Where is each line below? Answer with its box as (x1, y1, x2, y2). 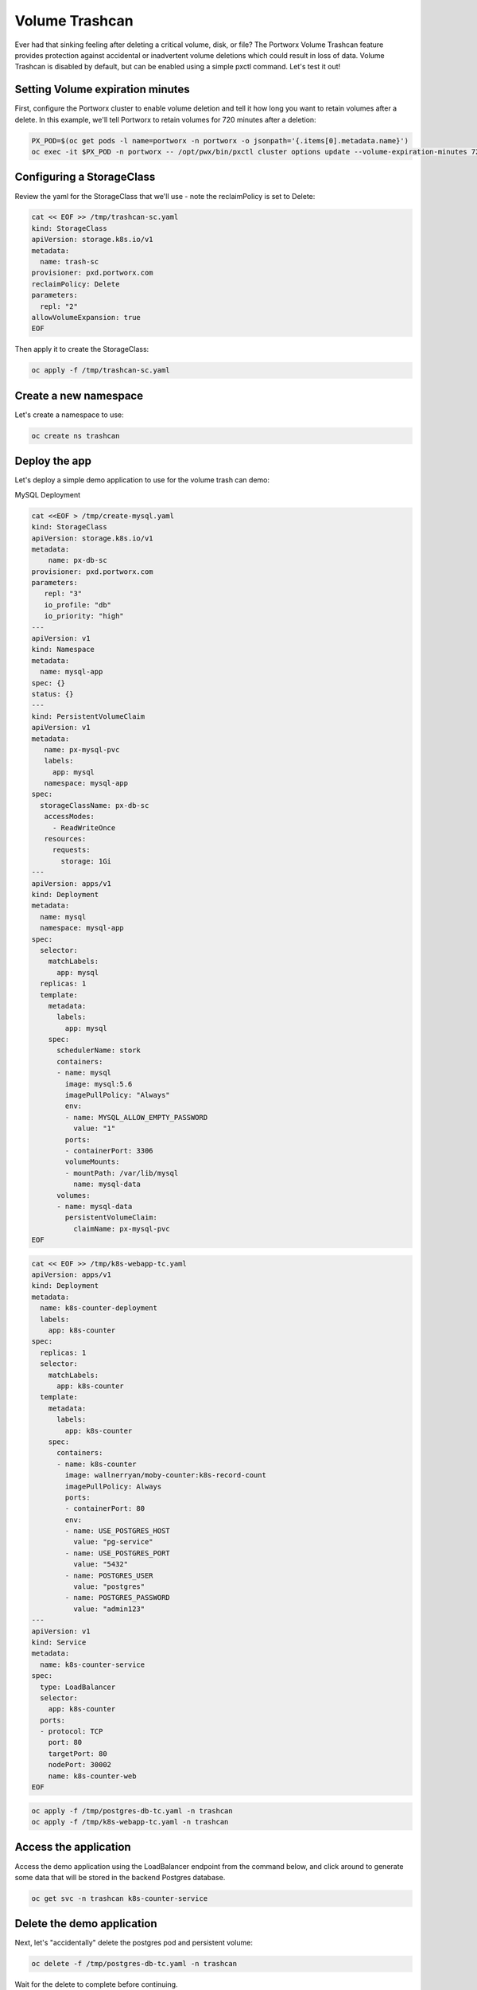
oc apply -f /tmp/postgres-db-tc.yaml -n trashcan (31, 1806, 234, 1815)
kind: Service (31, 1637, 87, 1647)
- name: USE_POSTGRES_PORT (64, 1548, 170, 1558)
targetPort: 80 (48, 1749, 107, 1758)
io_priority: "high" (44, 611, 125, 621)
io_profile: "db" (44, 600, 111, 609)
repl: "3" (44, 589, 83, 599)
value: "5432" (72, 1560, 129, 1569)
